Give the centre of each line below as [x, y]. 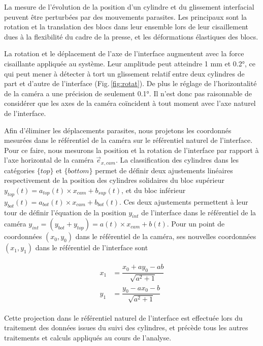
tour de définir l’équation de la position [65, 212]
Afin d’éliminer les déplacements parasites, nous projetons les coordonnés [118, 130]
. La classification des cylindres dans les [177, 160]
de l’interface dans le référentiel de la [199, 212]
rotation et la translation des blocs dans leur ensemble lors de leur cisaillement [126, 27]
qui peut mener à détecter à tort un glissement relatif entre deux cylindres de [124, 73]
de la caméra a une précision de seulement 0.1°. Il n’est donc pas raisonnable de [128, 93]
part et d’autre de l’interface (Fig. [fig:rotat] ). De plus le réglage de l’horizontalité [130, 83]
